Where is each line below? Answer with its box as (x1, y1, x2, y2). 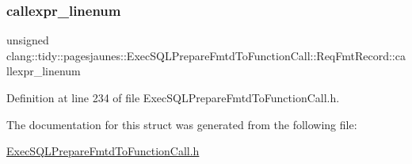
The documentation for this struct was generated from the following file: (6, 116, 357, 132)
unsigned (6, 32, 49, 48)
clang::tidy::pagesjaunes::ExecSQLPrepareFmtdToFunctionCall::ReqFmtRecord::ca (6, 47, 406, 63)
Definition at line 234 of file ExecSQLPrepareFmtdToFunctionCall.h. (6, 90, 340, 105)
